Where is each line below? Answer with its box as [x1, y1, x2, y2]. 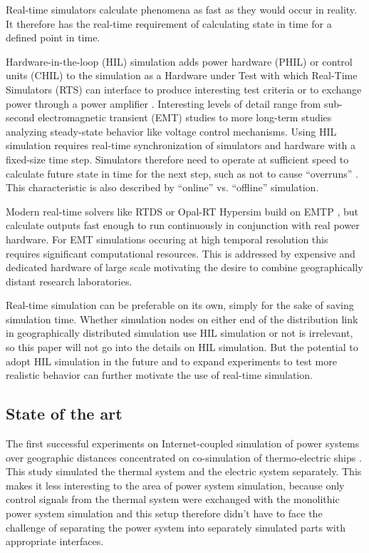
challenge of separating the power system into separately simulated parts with [6, 519, 345, 534]
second [6, 110, 35, 125]
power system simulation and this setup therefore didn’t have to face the [6, 506, 323, 521]
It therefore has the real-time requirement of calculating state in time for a [6, 16, 332, 31]
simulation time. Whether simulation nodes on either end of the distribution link [6, 311, 358, 326]
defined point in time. [6, 30, 100, 45]
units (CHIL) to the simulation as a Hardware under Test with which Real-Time [6, 68, 358, 83]
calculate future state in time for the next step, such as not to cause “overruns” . [6, 166, 358, 181]
